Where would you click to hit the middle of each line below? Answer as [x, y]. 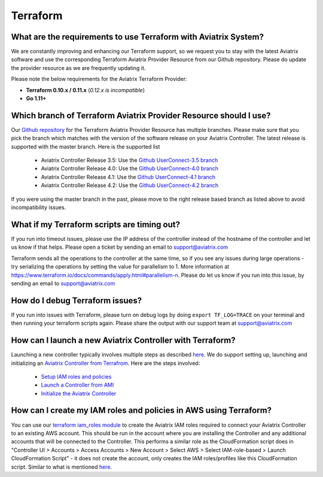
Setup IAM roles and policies [76, 376]
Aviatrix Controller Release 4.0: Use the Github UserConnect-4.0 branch [129, 168]
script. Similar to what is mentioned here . [62, 467]
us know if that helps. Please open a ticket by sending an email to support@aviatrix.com [120, 247]
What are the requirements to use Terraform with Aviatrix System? [138, 37]
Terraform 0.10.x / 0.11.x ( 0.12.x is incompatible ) [86, 90]
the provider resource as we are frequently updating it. [78, 68]
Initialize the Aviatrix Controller [79, 393]
